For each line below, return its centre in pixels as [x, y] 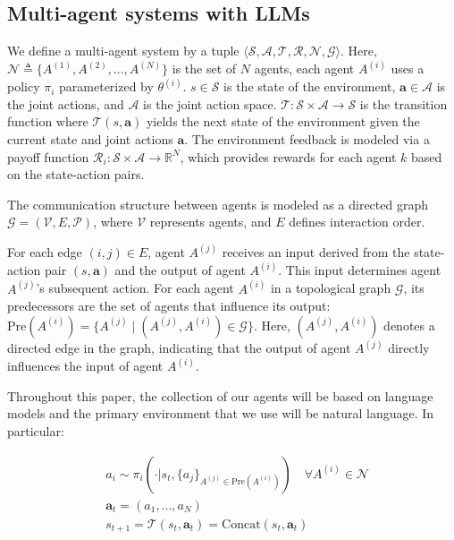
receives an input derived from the [316, 252]
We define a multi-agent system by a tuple [123, 51]
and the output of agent [180, 270]
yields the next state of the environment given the [283, 121]
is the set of [204, 69]
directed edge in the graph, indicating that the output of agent [179, 348]
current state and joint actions [90, 139]
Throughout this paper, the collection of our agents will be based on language [220, 395]
